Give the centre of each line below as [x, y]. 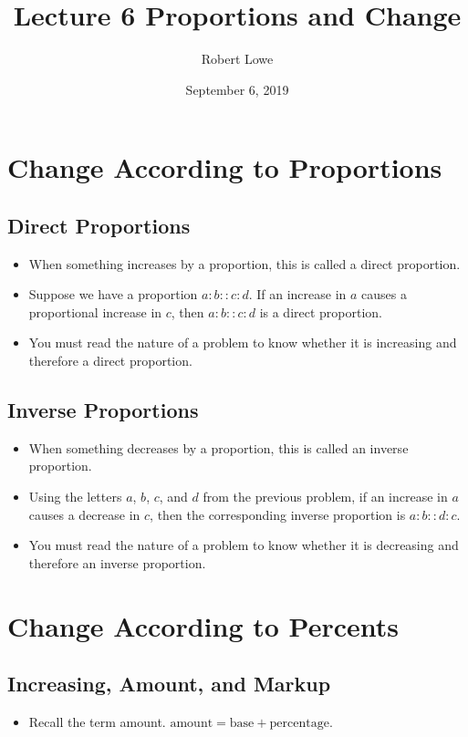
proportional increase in [95, 311]
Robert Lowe [237, 59]
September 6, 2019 [237, 89]
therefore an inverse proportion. [117, 562]
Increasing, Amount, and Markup [169, 684]
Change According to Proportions [225, 167]
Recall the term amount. [97, 722]
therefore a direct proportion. [110, 361]
